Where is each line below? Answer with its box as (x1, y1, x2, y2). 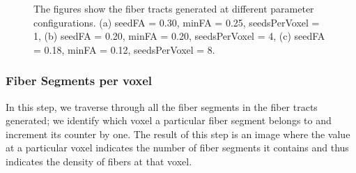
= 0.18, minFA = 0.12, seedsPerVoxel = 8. (33, 42, 215, 57)
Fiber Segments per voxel (6, 72, 153, 89)
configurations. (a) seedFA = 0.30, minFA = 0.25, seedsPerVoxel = (33, 15, 320, 29)
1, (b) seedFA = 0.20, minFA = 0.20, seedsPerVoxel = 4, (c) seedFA (33, 29, 325, 43)
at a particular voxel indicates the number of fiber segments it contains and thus (6, 140, 349, 155)
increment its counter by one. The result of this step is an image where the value (6, 126, 350, 141)
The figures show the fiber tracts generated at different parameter (33, 1, 314, 15)
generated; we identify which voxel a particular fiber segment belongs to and (6, 113, 332, 128)
